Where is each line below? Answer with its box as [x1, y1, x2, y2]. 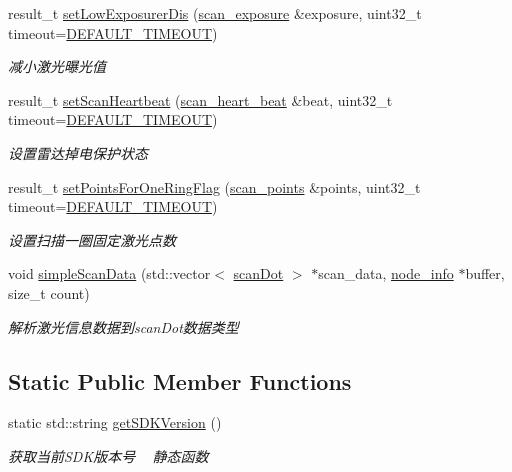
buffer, [465, 263, 505, 284]
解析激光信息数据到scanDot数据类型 [8, 316, 239, 337]
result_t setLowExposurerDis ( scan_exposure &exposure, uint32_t [8, 3, 422, 23]
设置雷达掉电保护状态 [8, 142, 148, 163]
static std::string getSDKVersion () [8, 412, 222, 433]
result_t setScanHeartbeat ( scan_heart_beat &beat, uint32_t [8, 89, 393, 110]
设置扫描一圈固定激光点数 [8, 229, 176, 250]
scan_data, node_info [318, 263, 454, 284]
